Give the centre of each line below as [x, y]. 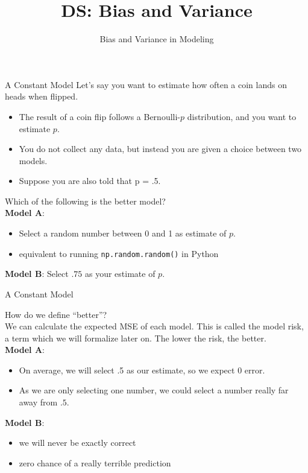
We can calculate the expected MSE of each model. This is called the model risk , [154, 326]
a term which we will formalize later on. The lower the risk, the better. [136, 338]
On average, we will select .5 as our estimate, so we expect [127, 370]
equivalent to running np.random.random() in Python [119, 253]
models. [33, 160]
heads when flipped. [42, 96]
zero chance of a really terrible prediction [95, 462]
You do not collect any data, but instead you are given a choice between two [160, 149]
